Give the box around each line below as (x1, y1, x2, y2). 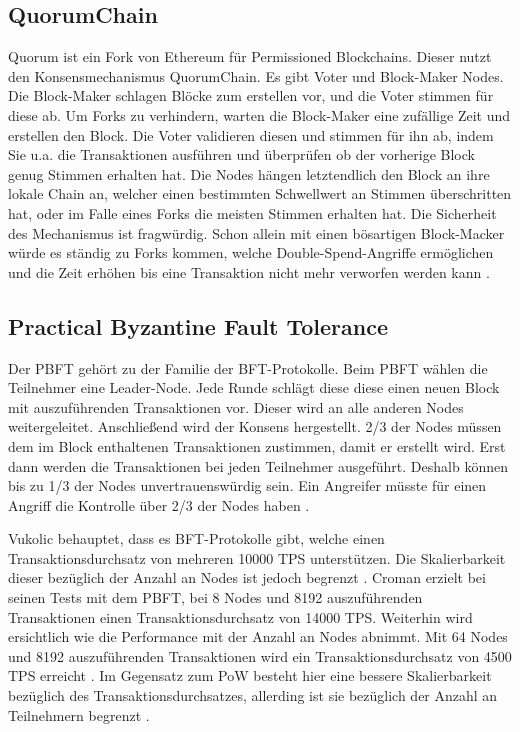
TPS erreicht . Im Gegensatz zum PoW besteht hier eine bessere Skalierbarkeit (8, 665, 492, 686)
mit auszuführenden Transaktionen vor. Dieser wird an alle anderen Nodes (8, 396, 464, 417)
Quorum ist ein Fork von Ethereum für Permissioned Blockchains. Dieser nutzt (8, 46, 492, 67)
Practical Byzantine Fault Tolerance (8, 310, 388, 341)
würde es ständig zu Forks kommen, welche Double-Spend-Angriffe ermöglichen (8, 242, 494, 263)
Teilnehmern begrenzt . (8, 704, 150, 725)
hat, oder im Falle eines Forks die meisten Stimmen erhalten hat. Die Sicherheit (8, 202, 497, 223)
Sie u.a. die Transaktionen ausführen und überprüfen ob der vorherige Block (8, 144, 475, 165)
